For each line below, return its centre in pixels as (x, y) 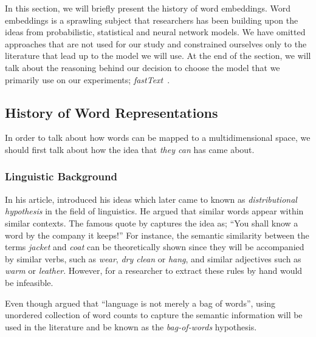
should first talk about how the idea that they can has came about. (130, 149)
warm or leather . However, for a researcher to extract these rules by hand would (154, 271)
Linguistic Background (61, 176)
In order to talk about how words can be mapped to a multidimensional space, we (158, 138)
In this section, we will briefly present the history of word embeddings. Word (148, 8)
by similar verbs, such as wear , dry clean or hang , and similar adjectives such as (153, 258)
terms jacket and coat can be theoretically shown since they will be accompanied (155, 247)
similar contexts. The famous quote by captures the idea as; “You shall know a (152, 223)
